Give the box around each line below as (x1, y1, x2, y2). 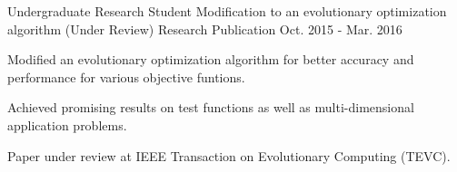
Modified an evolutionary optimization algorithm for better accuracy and (7, 50, 414, 69)
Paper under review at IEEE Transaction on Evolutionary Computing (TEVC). (7, 146, 451, 165)
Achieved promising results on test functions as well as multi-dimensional (7, 98, 414, 117)
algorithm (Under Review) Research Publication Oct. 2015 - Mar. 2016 (7, 19, 402, 38)
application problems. (7, 115, 127, 134)
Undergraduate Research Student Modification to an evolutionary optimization (7, 2, 447, 20)
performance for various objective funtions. (7, 67, 245, 86)
